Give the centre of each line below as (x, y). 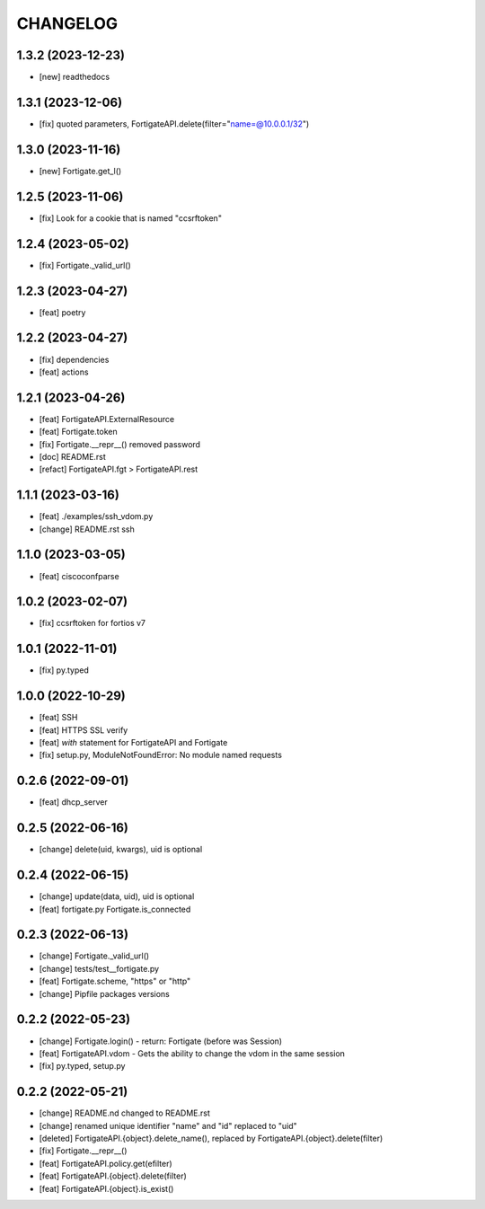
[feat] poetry (62, 312)
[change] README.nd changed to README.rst (125, 1113)
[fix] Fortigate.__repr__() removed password (120, 444)
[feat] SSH (58, 718)
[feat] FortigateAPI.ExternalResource (107, 419)
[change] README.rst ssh (87, 529)
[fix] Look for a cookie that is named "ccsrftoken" (130, 218)
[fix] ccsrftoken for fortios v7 (93, 623)
